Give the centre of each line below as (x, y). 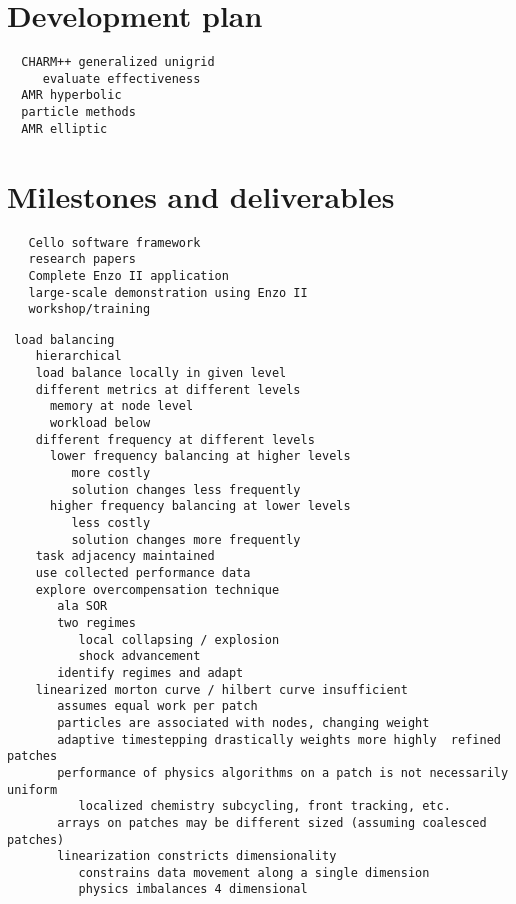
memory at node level (121, 406)
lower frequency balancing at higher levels (200, 456)
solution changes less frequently (186, 489)
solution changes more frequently (186, 539)
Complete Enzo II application (128, 275)
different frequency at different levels (175, 439)
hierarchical (78, 356)
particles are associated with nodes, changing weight (243, 722)
